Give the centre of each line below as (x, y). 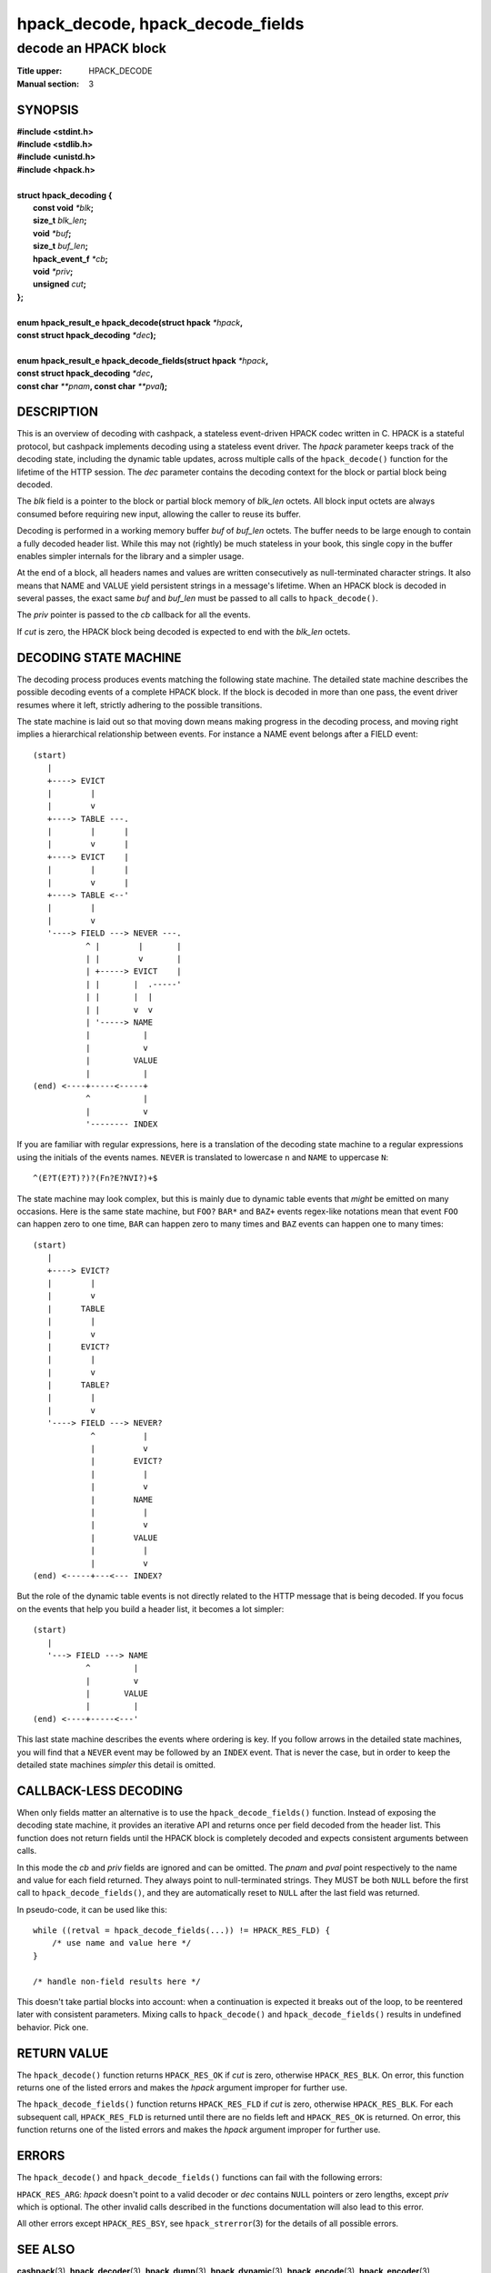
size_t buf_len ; (60, 246)
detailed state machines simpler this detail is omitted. (116, 1765)
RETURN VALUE (63, 2053)
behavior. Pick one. (53, 2027)
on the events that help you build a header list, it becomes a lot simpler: (150, 1608)
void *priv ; (53, 271)
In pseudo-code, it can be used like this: (92, 1909)
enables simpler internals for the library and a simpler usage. (130, 556)
